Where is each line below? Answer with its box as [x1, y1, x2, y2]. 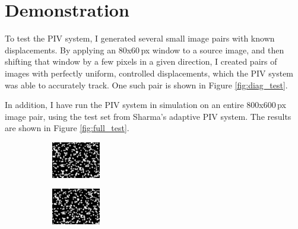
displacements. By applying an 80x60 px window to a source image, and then [5, 43, 284, 56]
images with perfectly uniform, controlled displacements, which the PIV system [5, 66, 294, 79]
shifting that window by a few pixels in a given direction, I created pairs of [5, 55, 277, 68]
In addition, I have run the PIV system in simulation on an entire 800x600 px [5, 98, 286, 111]
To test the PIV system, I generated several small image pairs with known [5, 32, 275, 44]
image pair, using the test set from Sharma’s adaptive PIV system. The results [5, 110, 291, 122]
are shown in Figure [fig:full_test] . [5, 122, 129, 134]
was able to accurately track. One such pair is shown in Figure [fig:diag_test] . [5, 78, 288, 91]
